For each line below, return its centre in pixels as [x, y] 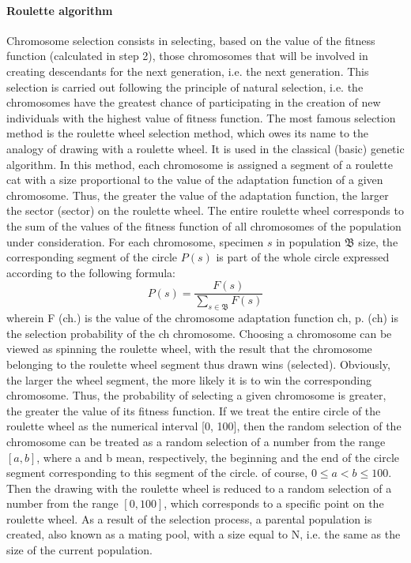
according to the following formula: [91, 272]
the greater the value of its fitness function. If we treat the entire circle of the [194, 410]
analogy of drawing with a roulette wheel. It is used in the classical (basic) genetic [205, 148]
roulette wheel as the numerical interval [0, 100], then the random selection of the [204, 426]
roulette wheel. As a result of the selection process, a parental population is [189, 518]
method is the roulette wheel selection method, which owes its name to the [187, 133]
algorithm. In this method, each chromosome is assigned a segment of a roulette [200, 164]
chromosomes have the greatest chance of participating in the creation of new [194, 102]
